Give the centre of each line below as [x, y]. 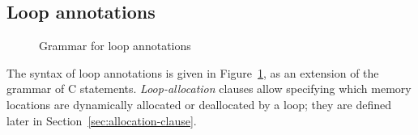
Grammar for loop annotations [115, 46]
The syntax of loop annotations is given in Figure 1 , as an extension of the [193, 72]
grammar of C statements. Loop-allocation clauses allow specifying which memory [209, 89]
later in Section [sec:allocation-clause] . [102, 120]
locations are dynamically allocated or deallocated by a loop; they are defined [199, 104]
